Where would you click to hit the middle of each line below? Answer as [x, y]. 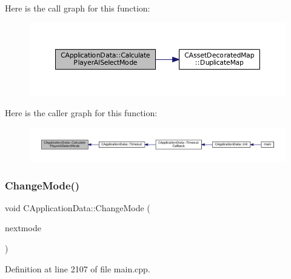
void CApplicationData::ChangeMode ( [78, 207]
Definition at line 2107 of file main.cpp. [78, 268]
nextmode [23, 228]
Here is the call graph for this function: [78, 8]
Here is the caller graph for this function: [81, 113]
